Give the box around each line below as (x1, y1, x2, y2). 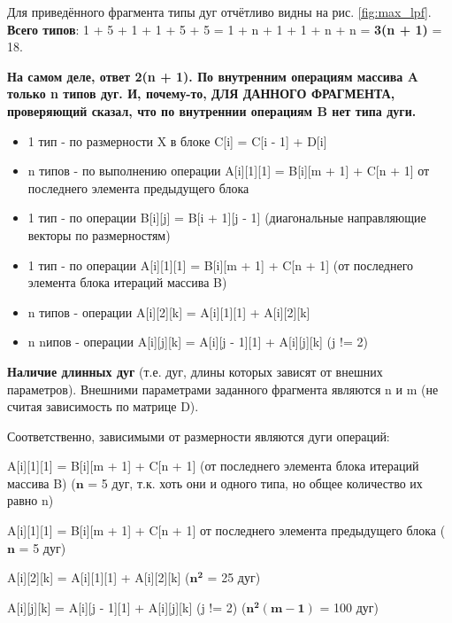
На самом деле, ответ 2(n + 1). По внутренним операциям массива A (7, 66, 418, 85)
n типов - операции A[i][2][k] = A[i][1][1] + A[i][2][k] (27, 302, 310, 321)
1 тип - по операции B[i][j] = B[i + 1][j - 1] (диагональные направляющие (27, 208, 426, 227)
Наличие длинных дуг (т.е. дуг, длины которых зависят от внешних (7, 362, 383, 380)
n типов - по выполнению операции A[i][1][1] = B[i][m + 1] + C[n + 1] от (27, 161, 430, 180)
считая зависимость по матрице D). (7, 397, 199, 416)
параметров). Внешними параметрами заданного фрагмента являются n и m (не (7, 379, 439, 398)
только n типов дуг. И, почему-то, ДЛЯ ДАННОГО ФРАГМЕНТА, (7, 84, 395, 103)
